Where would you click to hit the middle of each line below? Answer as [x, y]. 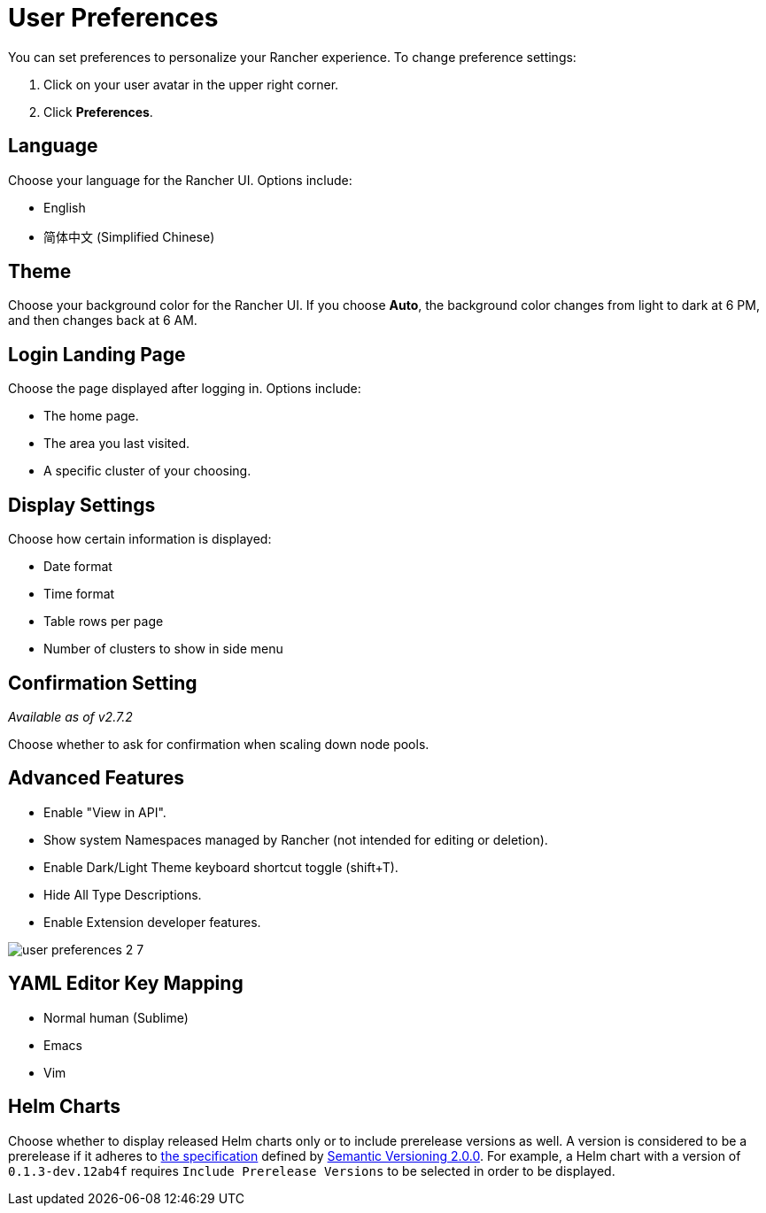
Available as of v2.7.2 [70, 716]
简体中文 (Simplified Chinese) [129, 236]
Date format [78, 567]
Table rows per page [104, 622]
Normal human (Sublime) [116, 1017]
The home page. [91, 416]
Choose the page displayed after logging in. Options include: [185, 389]
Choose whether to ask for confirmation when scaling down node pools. [219, 744]
